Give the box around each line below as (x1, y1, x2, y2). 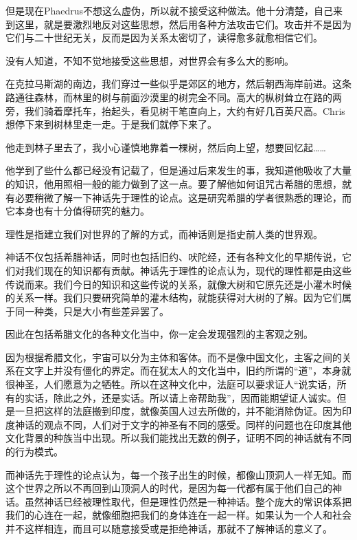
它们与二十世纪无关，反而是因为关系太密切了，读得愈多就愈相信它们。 (5, 30, 323, 45)
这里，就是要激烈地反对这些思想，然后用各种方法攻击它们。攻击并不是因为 (14, 17, 352, 31)
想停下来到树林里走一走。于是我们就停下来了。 (5, 117, 217, 131)
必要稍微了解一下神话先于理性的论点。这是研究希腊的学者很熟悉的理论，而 (14, 190, 352, 204)
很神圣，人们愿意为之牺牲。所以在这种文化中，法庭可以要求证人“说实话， (5, 377, 337, 391)
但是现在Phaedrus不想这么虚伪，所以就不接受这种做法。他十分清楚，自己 (5, 3, 334, 17)
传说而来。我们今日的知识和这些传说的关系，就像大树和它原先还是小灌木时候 (5, 277, 352, 291)
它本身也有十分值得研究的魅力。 (5, 204, 150, 218)
